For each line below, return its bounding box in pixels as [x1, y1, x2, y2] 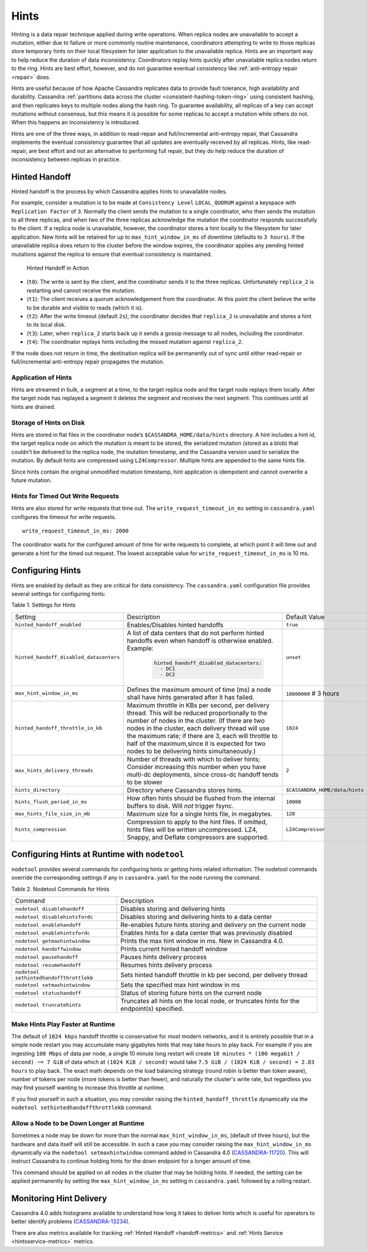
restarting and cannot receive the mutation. [26, 286, 136, 294]
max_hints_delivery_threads [15, 767, 94, 774]
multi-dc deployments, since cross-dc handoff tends [127, 770, 279, 778]
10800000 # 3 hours [286, 689, 339, 698]
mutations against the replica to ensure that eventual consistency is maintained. [11, 250, 212, 258]
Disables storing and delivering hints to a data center [120, 912, 272, 921]
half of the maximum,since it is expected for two [127, 739, 266, 748]
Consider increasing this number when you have [127, 762, 267, 771]
